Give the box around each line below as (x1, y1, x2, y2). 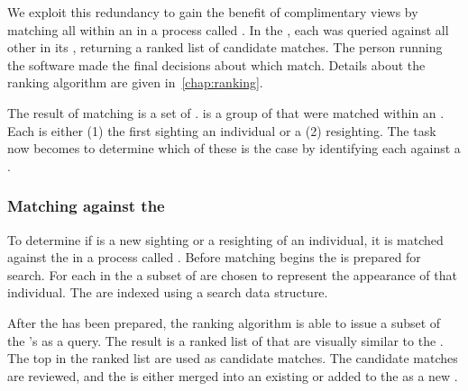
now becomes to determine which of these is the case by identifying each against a (7, 139, 461, 158)
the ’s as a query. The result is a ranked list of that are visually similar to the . (7, 331, 444, 350)
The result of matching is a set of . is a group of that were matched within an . (7, 103, 445, 122)
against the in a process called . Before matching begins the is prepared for (7, 248, 421, 267)
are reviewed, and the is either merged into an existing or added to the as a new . (7, 366, 458, 385)
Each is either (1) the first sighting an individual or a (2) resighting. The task (7, 121, 436, 140)
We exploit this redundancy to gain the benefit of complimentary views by (7, 3, 418, 21)
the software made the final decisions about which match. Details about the (7, 55, 426, 74)
